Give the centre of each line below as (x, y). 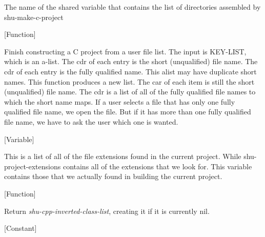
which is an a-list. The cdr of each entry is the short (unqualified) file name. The (131, 61)
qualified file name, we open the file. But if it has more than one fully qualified (128, 112)
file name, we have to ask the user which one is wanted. (91, 121)
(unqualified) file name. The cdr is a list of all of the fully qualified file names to (130, 92)
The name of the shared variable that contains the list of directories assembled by (132, 7)
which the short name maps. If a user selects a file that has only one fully (120, 101)
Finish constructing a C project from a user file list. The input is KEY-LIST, (125, 51)
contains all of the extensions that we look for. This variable (157, 166)
